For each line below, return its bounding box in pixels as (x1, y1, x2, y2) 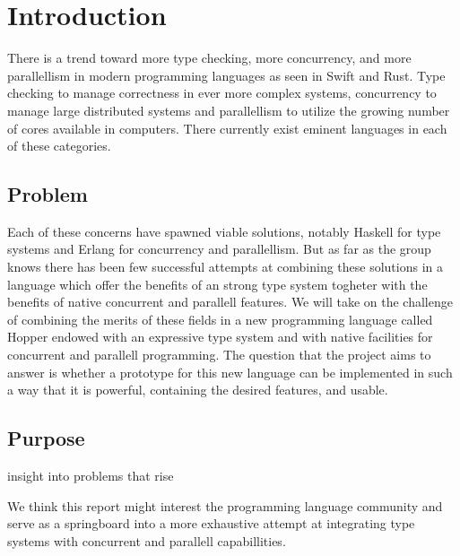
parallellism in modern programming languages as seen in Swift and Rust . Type (7, 65, 446, 84)
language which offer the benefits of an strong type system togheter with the (7, 274, 428, 293)
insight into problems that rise (7, 466, 174, 485)
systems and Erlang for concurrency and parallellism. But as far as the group (7, 239, 431, 258)
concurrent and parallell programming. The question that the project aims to (7, 345, 431, 364)
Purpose (7, 424, 85, 452)
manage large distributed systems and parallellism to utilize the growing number (7, 100, 450, 119)
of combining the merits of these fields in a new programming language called (7, 309, 433, 328)
